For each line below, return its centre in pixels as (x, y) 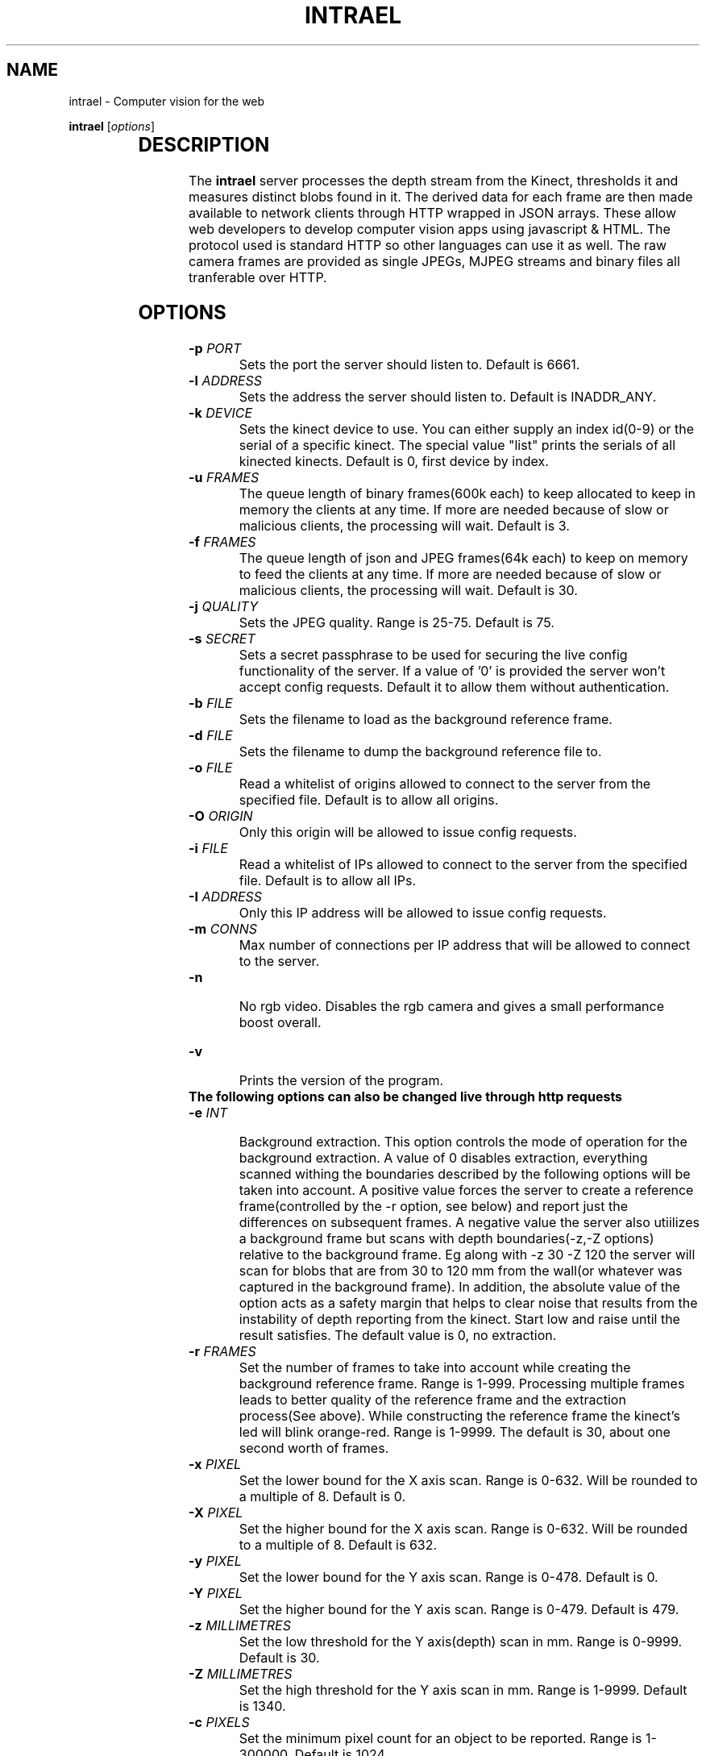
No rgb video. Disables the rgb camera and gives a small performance (451, 1007)
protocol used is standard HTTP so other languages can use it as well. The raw (428, 245)
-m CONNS (223, 929)
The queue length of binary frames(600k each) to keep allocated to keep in (467, 494)
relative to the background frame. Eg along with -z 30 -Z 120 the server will (467, 1255)
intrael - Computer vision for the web (167, 101)
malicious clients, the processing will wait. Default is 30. (408, 591)
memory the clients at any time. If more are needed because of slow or (454, 510)
